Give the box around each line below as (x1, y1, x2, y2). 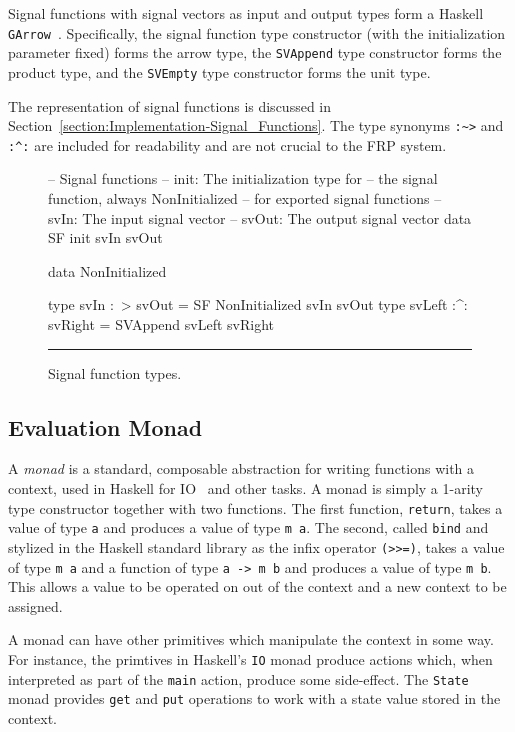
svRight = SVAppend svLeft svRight (48, 314, 275, 335)
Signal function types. (48, 362, 182, 383)
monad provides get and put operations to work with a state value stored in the (8, 688, 501, 709)
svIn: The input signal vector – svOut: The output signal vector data (48, 207, 472, 228)
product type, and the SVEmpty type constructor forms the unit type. (8, 61, 431, 82)
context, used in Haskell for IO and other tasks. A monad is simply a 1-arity (8, 478, 484, 499)
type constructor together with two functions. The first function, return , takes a (8, 497, 503, 518)
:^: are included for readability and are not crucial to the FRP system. (8, 134, 447, 155)
